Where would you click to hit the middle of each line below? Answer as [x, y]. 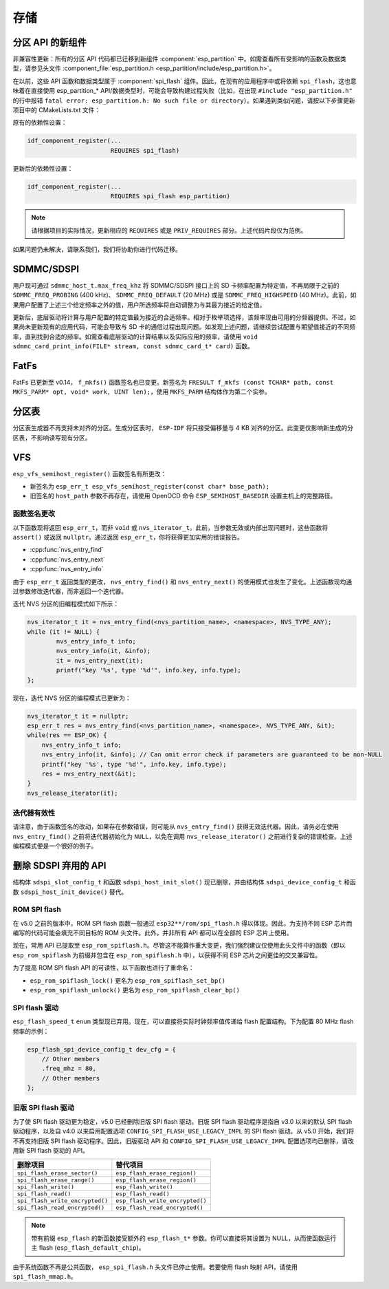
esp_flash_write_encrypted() [161, 1201]
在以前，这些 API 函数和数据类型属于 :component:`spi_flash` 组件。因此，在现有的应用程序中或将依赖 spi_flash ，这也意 [185, 81]
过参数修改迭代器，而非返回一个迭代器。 [70, 591]
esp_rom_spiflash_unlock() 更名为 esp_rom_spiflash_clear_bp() [135, 990]
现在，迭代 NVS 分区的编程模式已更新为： [72, 698]
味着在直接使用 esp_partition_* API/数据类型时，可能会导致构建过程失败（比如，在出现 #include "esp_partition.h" [183, 91]
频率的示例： [31, 1031]
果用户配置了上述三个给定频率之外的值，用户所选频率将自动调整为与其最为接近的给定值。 [139, 305]
